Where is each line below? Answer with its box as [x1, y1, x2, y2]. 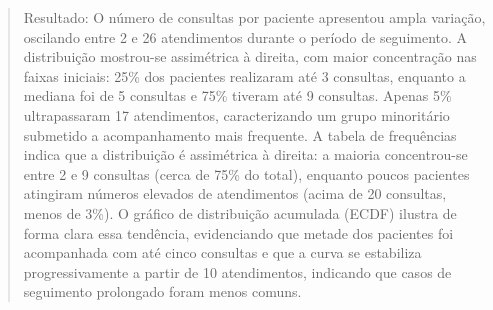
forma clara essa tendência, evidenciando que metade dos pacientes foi [23, 222, 454, 243]
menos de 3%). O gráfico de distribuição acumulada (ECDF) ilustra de [23, 202, 457, 223]
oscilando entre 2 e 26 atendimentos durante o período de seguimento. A [23, 26, 468, 47]
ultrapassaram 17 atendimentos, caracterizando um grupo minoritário [23, 104, 450, 125]
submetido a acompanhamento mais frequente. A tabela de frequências [23, 124, 457, 145]
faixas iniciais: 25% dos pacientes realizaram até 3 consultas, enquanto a [23, 65, 466, 86]
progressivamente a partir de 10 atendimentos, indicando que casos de [23, 261, 452, 282]
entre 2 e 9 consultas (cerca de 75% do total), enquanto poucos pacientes [23, 163, 470, 184]
